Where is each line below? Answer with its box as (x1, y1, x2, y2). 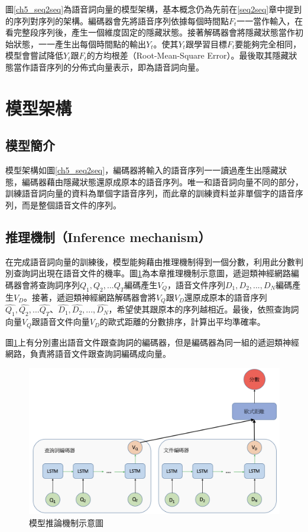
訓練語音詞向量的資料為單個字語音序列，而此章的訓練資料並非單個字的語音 (5, 187, 295, 199)
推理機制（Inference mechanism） (5, 227, 211, 246)
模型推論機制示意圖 (29, 517, 103, 529)
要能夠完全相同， (235, 37, 301, 50)
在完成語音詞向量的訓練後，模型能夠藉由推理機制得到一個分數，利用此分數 (5, 255, 295, 267)
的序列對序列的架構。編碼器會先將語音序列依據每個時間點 (5, 14, 229, 27)
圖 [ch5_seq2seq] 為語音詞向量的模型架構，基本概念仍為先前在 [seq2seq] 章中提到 (5, 3, 302, 15)
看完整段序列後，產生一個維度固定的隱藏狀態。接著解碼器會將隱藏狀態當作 (5, 26, 295, 38)
